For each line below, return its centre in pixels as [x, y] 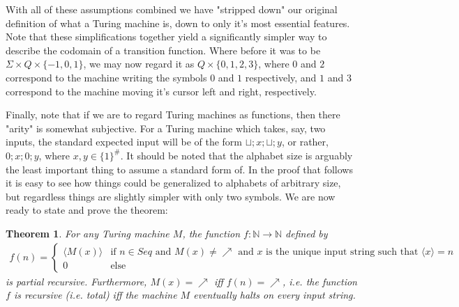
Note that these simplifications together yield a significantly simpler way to [166, 37]
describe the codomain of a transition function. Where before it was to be [163, 50]
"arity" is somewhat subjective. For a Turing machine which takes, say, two [166, 128]
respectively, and [281, 77]
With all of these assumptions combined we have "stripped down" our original [172, 9]
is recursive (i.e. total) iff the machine [95, 295]
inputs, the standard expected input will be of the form [124, 142]
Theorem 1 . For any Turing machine [88, 233]
